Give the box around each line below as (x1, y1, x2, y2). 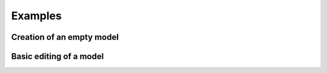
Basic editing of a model (11, 51, 104, 62)
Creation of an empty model (11, 32, 119, 42)
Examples (11, 9, 62, 22)
